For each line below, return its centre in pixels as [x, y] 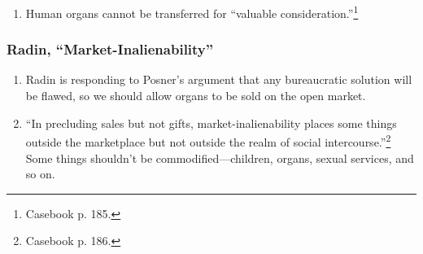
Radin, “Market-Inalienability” [110, 49]
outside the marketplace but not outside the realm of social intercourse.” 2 [208, 140]
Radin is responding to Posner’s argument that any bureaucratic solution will [219, 79]
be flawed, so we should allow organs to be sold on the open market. [196, 96]
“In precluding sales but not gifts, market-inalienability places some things [211, 123]
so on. [40, 174]
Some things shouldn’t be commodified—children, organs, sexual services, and [220, 158]
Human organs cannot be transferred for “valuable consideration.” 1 [192, 12]
